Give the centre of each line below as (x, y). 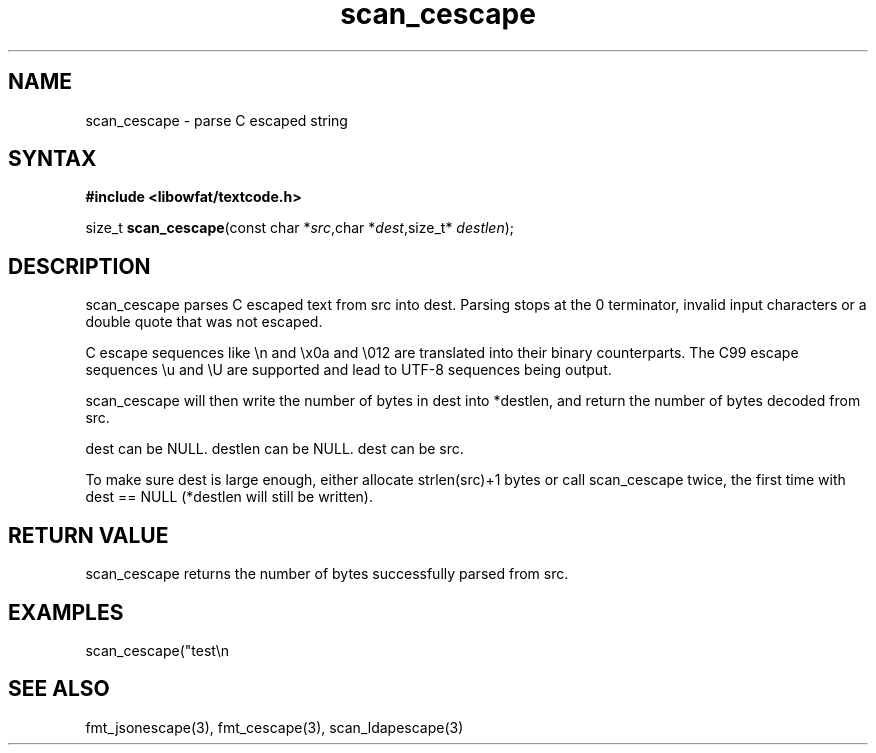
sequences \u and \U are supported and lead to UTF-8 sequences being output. (348, 370)
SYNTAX (52, 159)
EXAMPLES (66, 612)
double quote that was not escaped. (204, 322)
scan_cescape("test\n (157, 650)
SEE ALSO (59, 689)
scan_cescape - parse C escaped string (216, 120)
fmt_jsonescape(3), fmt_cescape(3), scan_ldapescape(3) (274, 727)
